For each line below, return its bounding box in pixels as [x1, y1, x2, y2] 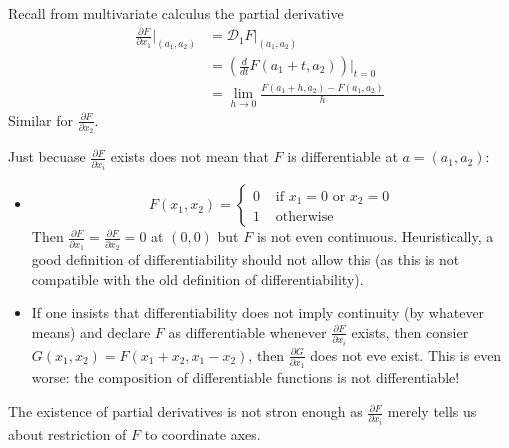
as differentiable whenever [168, 321, 327, 342]
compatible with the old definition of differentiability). [31, 268, 364, 289]
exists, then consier [351, 321, 469, 342]
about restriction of [8, 423, 127, 444]
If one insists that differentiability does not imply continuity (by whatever [31, 302, 485, 323]
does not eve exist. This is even [310, 344, 502, 365]
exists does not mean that [110, 146, 269, 167]
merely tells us [387, 401, 477, 422]
